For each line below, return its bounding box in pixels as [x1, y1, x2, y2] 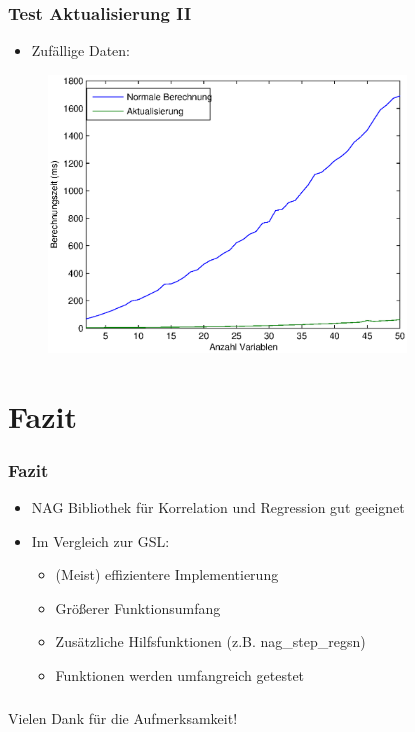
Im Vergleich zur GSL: [31, 530, 170, 551]
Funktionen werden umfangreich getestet [55, 665, 305, 686]
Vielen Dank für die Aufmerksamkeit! [8, 707, 238, 728]
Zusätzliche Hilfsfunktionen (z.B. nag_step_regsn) [55, 631, 366, 652]
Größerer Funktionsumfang [55, 597, 221, 618]
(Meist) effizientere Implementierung [55, 564, 279, 585]
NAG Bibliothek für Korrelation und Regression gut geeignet [31, 497, 405, 518]
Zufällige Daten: [31, 40, 131, 61]
